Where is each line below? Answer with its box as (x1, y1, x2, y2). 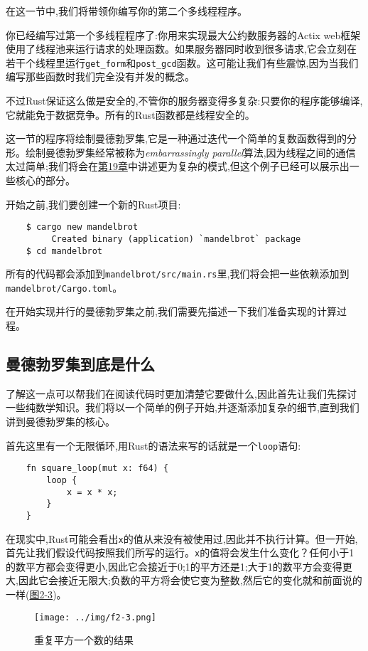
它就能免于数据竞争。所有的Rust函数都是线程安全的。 (6, 107, 255, 122)
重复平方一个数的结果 (34, 633, 134, 647)
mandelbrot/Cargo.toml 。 (6, 280, 123, 295)
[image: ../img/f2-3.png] (34, 612, 156, 623)
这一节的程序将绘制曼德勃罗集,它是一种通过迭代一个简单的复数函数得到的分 (6, 131, 357, 146)
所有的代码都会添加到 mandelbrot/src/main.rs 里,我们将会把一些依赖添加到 (6, 266, 350, 281)
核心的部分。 (15, 173, 75, 187)
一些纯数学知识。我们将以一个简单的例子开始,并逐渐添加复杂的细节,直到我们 (6, 400, 359, 415)
